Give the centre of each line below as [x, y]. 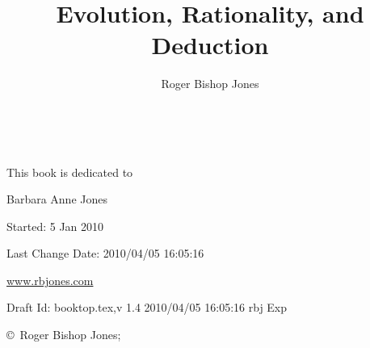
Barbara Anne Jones [57, 199]
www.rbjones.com [50, 280]
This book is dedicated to [70, 172]
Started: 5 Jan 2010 [55, 226]
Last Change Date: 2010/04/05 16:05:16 [105, 253]
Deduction [210, 45]
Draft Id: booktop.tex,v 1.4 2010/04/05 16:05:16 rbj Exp [147, 307]
